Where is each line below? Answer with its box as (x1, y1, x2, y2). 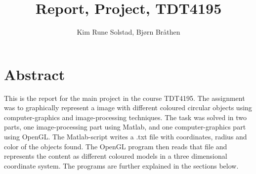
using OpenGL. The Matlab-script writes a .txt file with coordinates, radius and (4, 131, 247, 142)
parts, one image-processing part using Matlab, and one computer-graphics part (4, 122, 246, 132)
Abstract (4, 64, 65, 84)
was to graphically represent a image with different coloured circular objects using (4, 102, 252, 113)
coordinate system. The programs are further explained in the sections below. (4, 160, 239, 171)
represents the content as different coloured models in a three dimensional (4, 151, 227, 161)
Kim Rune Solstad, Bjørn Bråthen (77, 27, 180, 37)
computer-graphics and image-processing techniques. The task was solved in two (4, 112, 247, 122)
